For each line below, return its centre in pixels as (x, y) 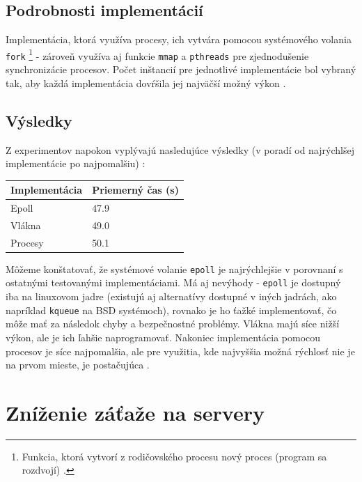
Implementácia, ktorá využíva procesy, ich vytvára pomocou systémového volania (179, 39)
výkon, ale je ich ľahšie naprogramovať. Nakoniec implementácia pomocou (163, 337)
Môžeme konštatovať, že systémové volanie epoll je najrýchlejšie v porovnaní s (174, 269)
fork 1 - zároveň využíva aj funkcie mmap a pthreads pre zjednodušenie (157, 54)
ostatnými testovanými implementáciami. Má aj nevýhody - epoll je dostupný (173, 282)
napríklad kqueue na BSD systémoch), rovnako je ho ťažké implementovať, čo (171, 310)
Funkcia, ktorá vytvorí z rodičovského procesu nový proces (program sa (174, 456)
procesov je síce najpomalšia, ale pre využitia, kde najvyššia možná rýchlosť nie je (180, 351)
